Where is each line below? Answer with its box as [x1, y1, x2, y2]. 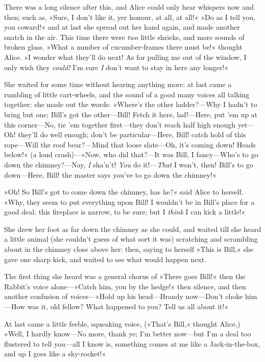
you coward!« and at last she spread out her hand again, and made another [4, 22, 240, 32]
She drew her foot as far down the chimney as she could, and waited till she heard [4, 223, 261, 234]
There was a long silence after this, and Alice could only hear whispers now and [4, 2, 254, 12]
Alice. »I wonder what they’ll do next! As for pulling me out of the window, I [4, 51, 247, 62]
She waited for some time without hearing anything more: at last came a [4, 79, 232, 90]
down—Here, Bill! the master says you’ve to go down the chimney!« [4, 169, 216, 180]
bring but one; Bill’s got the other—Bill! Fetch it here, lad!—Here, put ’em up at [4, 109, 258, 119]
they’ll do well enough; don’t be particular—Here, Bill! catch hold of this [18, 129, 246, 140]
